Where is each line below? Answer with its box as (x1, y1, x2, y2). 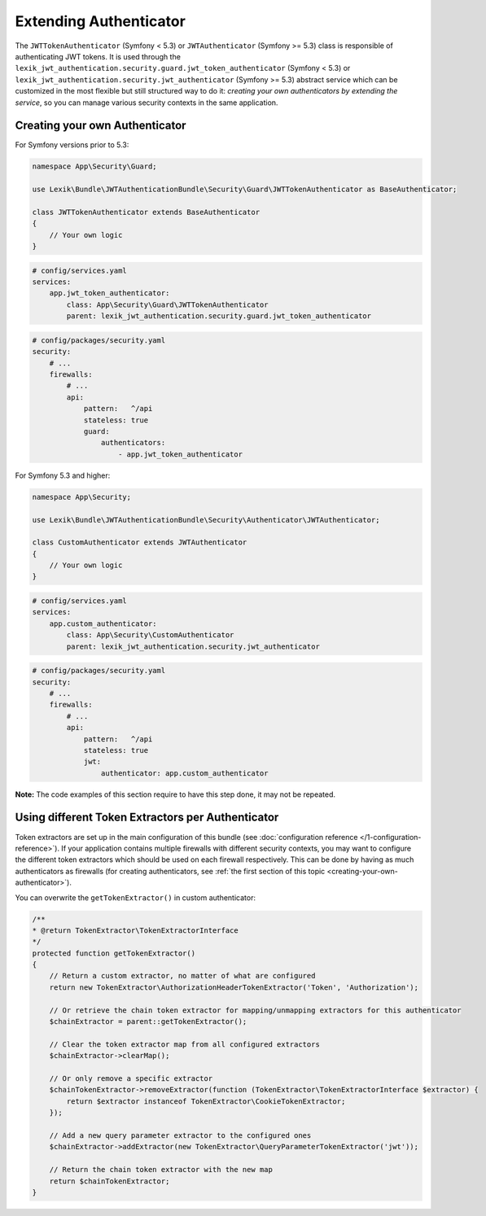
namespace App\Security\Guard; (32, 162, 158, 171)
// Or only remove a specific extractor (49, 1074, 213, 1083)
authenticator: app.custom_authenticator (100, 768, 269, 777)
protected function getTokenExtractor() (32, 948, 195, 958)
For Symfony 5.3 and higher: (15, 470, 111, 480)
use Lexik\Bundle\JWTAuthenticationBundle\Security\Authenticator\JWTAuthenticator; (32, 515, 380, 524)
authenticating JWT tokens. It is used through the (15, 51, 181, 61)
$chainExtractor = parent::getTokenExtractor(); (49, 1017, 247, 1026)
